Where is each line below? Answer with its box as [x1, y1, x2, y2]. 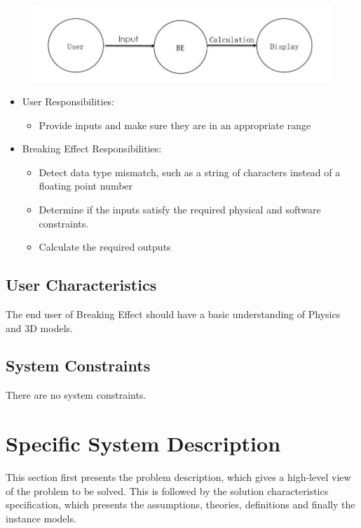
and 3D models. [6, 320, 73, 335]
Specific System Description [6, 429, 281, 458]
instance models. [6, 510, 76, 525]
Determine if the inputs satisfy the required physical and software [39, 202, 321, 216]
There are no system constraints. [6, 388, 147, 402]
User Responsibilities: [22, 93, 115, 108]
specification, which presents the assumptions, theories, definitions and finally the [6, 497, 355, 512]
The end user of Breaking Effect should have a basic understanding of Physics [6, 306, 341, 321]
